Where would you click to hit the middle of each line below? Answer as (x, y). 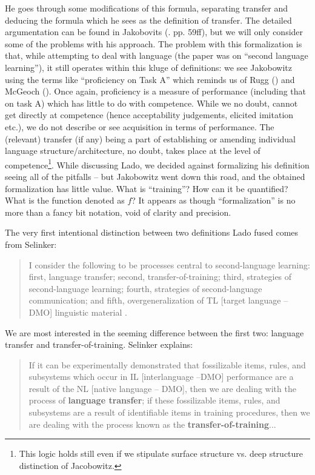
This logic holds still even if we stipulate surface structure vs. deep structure (161, 453)
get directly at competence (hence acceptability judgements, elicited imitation (149, 115)
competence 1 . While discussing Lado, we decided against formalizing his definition (157, 164)
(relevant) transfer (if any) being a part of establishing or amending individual (151, 138)
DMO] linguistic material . (78, 312)
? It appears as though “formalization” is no (214, 200)
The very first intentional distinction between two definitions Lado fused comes (152, 232)
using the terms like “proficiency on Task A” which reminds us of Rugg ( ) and (150, 79)
